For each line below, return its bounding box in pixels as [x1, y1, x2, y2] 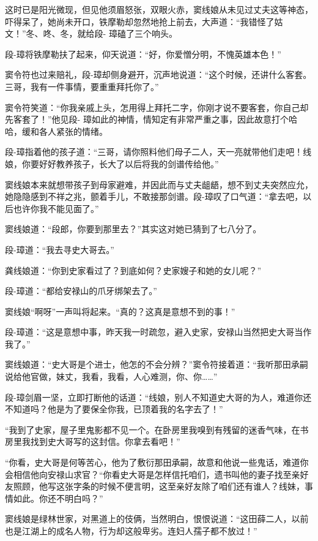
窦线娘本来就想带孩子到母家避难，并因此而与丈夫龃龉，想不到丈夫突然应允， [5, 178, 313, 191]
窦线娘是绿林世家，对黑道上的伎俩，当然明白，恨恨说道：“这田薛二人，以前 [5, 512, 309, 525]
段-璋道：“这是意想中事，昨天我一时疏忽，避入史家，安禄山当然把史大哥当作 [5, 325, 312, 338]
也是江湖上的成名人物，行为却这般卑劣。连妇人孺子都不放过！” [5, 524, 257, 537]
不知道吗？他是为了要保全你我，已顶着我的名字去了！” [5, 403, 223, 415]
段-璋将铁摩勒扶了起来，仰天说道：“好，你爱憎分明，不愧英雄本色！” [5, 47, 281, 60]
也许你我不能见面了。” [13, 202, 99, 214]
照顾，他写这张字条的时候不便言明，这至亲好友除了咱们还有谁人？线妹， [13, 480, 305, 493]
